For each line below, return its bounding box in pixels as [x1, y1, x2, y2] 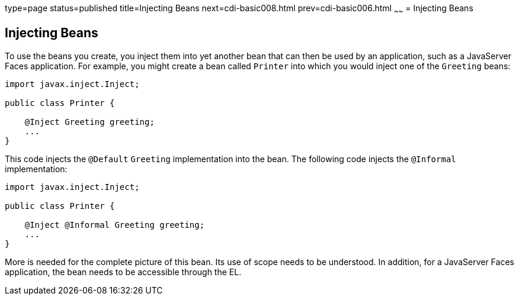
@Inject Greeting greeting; [24, 117, 155, 127]
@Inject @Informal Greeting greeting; [24, 220, 205, 230]
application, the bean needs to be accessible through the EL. [5, 266, 242, 277]
